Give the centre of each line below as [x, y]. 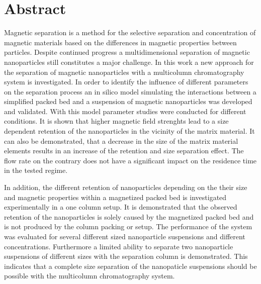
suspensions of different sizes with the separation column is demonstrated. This [126, 256]
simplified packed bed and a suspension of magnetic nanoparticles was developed [128, 101]
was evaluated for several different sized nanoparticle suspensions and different [125, 236]
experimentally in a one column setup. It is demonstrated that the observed [121, 207]
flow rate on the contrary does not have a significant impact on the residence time [130, 160]
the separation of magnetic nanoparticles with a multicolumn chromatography [124, 72]
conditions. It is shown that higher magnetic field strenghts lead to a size [116, 121]
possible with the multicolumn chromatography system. [90, 276]
